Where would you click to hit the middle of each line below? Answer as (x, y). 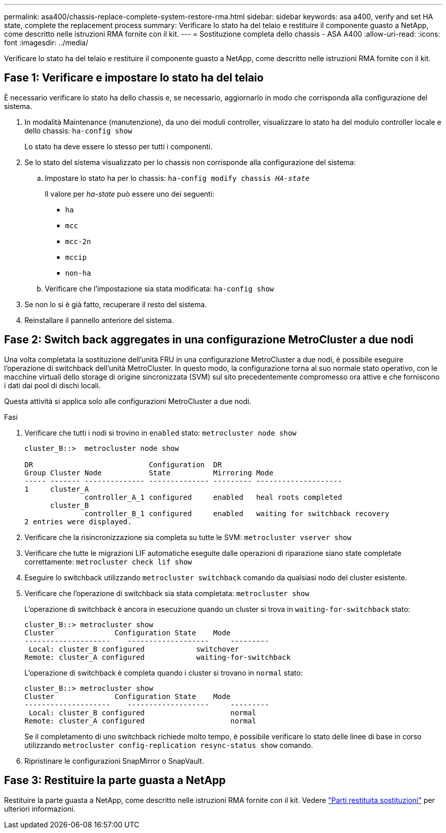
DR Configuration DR (123, 464)
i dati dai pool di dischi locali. (52, 385)
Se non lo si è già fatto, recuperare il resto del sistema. (116, 304)
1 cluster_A (57, 489)
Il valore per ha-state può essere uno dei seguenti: (130, 194)
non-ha (78, 273)
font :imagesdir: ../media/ (46, 43)
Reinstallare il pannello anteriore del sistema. (99, 320)
